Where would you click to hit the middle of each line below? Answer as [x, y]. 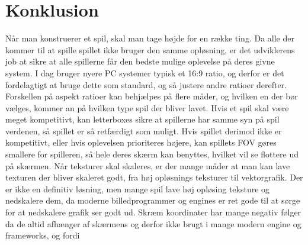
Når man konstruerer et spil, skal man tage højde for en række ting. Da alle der [150, 38]
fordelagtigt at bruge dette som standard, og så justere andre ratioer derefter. [146, 84]
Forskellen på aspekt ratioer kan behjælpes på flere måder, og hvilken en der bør [152, 96]
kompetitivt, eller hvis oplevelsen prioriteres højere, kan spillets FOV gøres [141, 142]
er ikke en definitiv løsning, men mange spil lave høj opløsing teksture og [138, 188]
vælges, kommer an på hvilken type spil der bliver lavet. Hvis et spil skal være [147, 107]
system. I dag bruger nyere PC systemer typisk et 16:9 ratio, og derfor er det [145, 72]
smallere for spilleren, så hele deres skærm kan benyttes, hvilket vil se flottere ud [152, 154]
